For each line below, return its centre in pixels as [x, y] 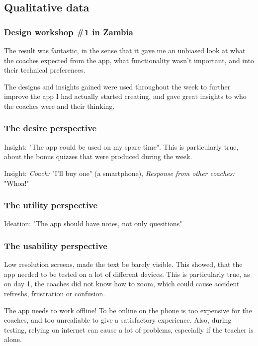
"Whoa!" [17, 183]
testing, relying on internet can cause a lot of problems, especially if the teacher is [129, 329]
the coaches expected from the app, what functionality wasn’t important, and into [129, 60]
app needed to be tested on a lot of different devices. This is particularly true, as [127, 274]
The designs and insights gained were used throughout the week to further [117, 86]
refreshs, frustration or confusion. [55, 293]
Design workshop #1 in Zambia [69, 32]
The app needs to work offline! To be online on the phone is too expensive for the [128, 310]
